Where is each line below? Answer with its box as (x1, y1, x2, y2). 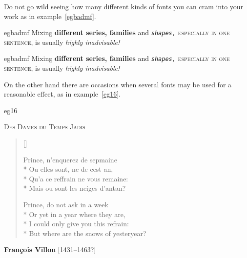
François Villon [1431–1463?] (4, 244, 96, 255)
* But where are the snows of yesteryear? (23, 228, 146, 238)
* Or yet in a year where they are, (23, 209, 125, 219)
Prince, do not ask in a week (23, 199, 108, 210)
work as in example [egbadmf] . (4, 11, 96, 21)
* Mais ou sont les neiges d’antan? (23, 183, 126, 193)
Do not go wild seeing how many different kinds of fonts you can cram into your (4, 1, 244, 11)
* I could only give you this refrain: (23, 218, 129, 229)
